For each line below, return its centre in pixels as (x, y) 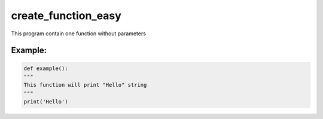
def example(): (46, 68)
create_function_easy (66, 16)
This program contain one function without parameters (79, 33)
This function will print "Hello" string (85, 85)
